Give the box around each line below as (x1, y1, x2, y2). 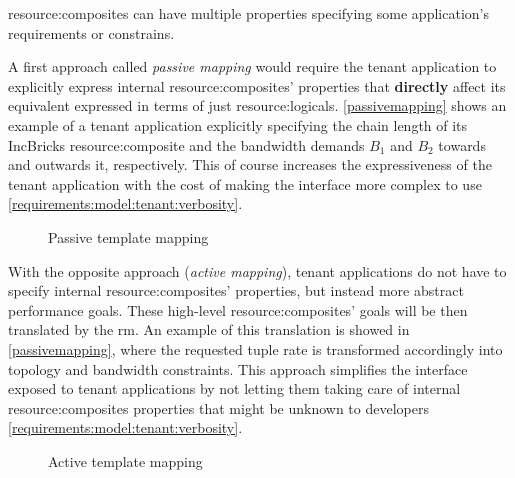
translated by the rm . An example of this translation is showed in (8, 319, 410, 340)
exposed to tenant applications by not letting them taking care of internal (8, 378, 461, 399)
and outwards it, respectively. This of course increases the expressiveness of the (8, 154, 492, 175)
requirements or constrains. (8, 22, 175, 43)
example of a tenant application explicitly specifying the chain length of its (8, 114, 468, 135)
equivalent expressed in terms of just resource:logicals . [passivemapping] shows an (8, 95, 507, 116)
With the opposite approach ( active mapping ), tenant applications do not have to (8, 260, 507, 281)
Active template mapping (48, 450, 203, 471)
